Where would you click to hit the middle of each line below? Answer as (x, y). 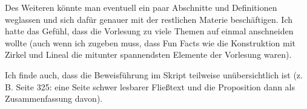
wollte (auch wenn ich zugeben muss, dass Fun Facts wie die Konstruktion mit (150, 42)
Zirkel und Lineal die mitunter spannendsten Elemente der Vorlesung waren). (148, 54)
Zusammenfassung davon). (54, 98)
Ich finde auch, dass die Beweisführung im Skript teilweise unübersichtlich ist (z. (154, 74)
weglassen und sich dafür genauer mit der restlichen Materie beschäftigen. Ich (149, 19)
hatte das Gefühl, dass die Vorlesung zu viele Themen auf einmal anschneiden (149, 31)
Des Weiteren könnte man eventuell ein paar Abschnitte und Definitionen (141, 7)
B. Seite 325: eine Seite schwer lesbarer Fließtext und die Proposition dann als (150, 86)
